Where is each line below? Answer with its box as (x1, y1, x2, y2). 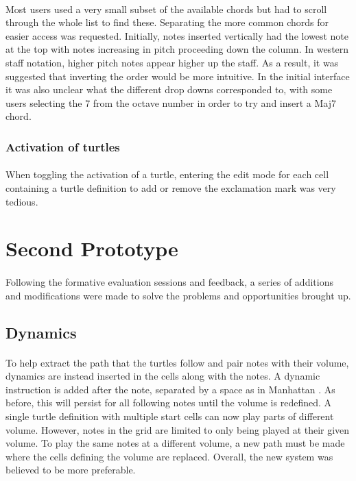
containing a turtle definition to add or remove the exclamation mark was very (5, 180, 336, 195)
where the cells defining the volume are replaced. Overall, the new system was (5, 449, 333, 463)
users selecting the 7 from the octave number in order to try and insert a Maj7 (5, 95, 337, 110)
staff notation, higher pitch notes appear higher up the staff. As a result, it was (5, 55, 339, 69)
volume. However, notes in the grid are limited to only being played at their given (5, 422, 350, 436)
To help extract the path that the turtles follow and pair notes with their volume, (5, 355, 349, 369)
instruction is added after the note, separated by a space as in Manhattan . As (5, 382, 335, 396)
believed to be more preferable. (5, 463, 136, 477)
